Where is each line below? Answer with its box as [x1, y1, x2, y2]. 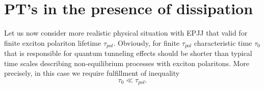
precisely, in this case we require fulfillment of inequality [4, 68, 180, 78]
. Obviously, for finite [113, 37, 180, 48]
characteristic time [194, 37, 252, 48]
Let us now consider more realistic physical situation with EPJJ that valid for [4, 27, 248, 38]
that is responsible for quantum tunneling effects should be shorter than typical [4, 48, 252, 58]
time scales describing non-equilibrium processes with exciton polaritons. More [4, 57, 250, 68]
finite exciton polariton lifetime [4, 37, 101, 48]
